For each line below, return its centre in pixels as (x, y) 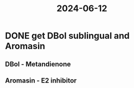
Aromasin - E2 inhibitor (41, 80)
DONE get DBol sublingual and (67, 36)
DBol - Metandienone (38, 64)
